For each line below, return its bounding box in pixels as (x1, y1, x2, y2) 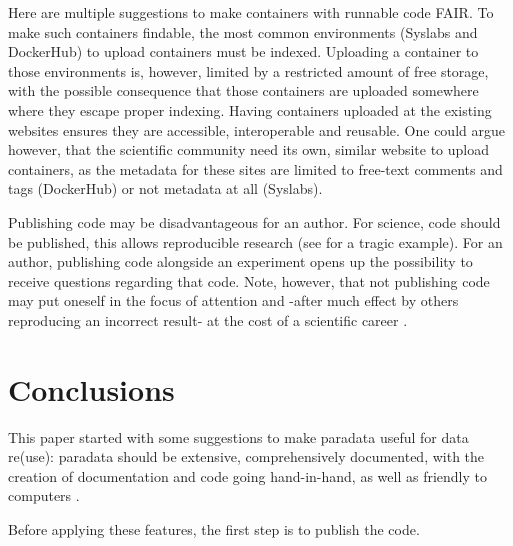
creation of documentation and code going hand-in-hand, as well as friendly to (8, 465, 487, 486)
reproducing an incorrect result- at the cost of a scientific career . (8, 309, 408, 330)
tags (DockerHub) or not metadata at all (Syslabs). (8, 178, 323, 199)
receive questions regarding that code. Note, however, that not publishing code (8, 270, 490, 291)
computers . (8, 485, 80, 506)
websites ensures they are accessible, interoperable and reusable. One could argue (8, 119, 505, 140)
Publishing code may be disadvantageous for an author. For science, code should (8, 211, 501, 232)
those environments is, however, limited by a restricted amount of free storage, (8, 60, 489, 81)
